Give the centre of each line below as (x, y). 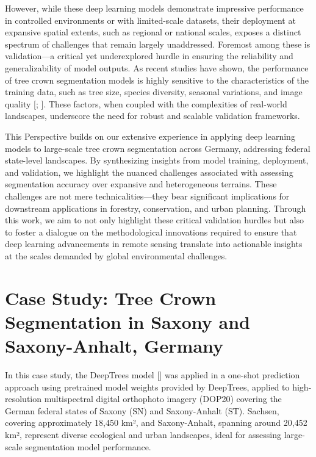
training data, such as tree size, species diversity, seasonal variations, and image (154, 92)
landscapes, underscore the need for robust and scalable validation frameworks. (153, 116)
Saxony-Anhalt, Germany (114, 346)
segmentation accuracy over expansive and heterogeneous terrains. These (141, 184)
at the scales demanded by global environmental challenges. (116, 255)
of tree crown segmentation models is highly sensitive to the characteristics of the (157, 80)
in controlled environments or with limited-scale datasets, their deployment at (150, 20)
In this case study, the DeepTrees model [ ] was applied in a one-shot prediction (153, 374)
